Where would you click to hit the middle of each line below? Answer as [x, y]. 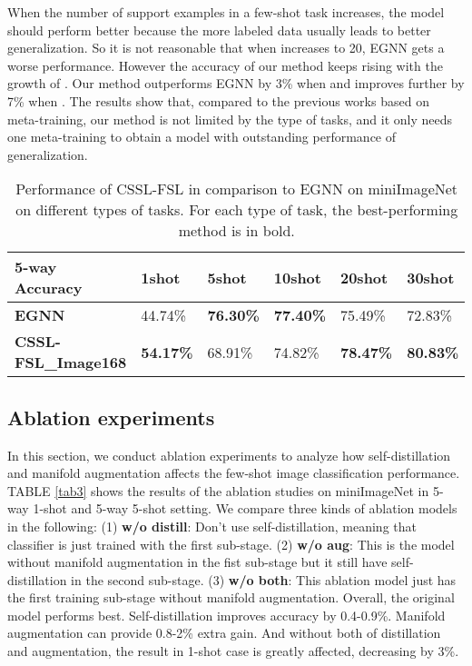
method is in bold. [236, 231]
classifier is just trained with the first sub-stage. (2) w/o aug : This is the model [231, 544]
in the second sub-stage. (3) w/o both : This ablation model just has [264, 579]
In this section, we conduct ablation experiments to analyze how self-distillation [229, 455]
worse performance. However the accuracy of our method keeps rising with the [225, 65]
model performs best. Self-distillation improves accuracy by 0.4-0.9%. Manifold [226, 615]
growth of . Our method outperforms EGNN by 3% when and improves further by [236, 83]
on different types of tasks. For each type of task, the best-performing [237, 210]
